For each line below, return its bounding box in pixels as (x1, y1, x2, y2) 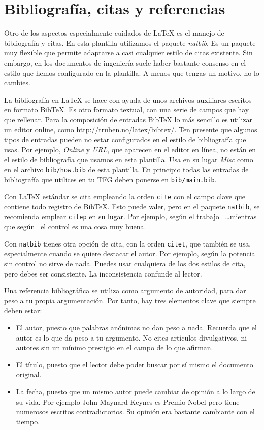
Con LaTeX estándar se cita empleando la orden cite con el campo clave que (4, 191, 246, 202)
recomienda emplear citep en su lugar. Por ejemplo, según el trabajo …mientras (4, 211, 257, 222)
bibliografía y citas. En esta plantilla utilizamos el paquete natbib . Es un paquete (4, 37, 256, 48)
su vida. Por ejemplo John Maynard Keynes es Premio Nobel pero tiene (16, 396, 240, 407)
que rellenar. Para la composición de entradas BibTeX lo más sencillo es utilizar (4, 114, 252, 125)
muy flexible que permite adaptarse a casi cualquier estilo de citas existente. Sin (4, 47, 253, 58)
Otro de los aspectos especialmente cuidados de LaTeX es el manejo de (4, 27, 224, 38)
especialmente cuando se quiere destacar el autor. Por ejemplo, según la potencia (4, 248, 255, 259)
